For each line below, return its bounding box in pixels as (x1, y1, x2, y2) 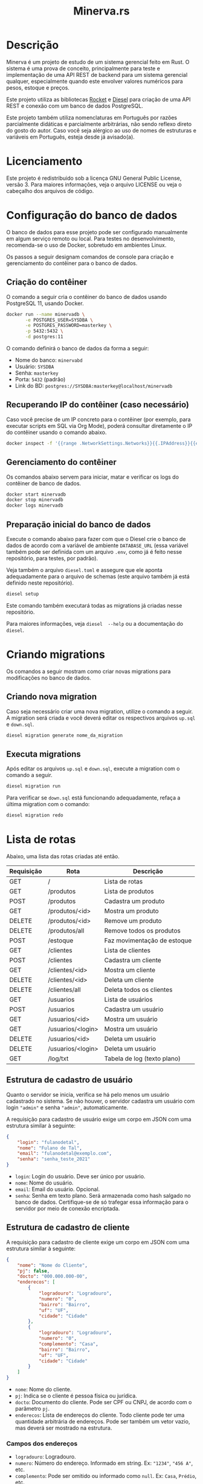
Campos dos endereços (6, 1439, 78, 1448)
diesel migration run (6, 783, 61, 789)
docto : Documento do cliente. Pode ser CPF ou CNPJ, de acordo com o (14, 1399, 192, 1406)
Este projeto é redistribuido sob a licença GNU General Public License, (6, 174, 182, 182)
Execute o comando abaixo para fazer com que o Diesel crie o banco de (6, 535, 186, 542)
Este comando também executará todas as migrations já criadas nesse (6, 602, 182, 609)
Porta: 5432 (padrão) (14, 376, 66, 382)
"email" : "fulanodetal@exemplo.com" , (17, 1151, 112, 1157)
